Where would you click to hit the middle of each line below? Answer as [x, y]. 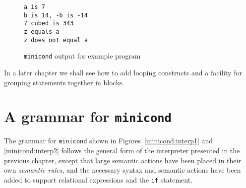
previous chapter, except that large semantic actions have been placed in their [123, 160]
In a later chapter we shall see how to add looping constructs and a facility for [123, 72]
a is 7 [34, 7]
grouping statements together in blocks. [64, 82]
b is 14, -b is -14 [56, 15]
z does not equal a [56, 40]
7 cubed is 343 [49, 24]
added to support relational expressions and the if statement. [98, 179]
